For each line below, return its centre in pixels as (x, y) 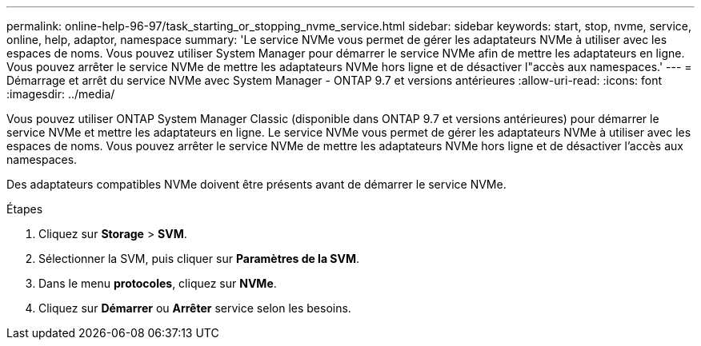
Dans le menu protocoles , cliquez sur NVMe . (158, 283)
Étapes (25, 209)
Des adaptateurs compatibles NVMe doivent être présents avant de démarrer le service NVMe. (256, 184)
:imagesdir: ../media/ (61, 94)
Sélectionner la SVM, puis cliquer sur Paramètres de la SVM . (199, 259)
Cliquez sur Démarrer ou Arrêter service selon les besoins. (195, 308)
